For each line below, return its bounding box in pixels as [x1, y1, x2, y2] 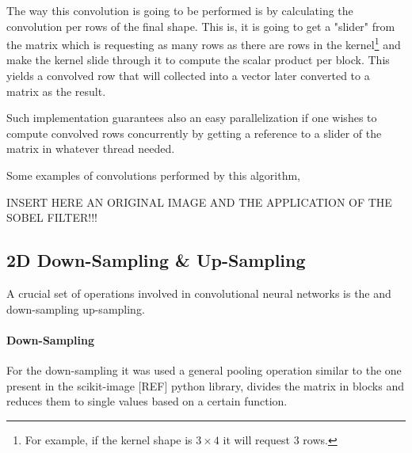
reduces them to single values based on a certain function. [6, 393, 288, 409]
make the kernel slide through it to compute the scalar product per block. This [6, 51, 390, 68]
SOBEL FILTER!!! [6, 209, 97, 226]
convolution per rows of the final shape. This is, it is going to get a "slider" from [6, 17, 395, 34]
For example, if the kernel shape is [25, 431, 193, 447]
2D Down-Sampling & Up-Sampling [6, 248, 306, 272]
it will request [223, 431, 291, 447]
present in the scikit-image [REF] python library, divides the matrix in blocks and [6, 377, 404, 394]
